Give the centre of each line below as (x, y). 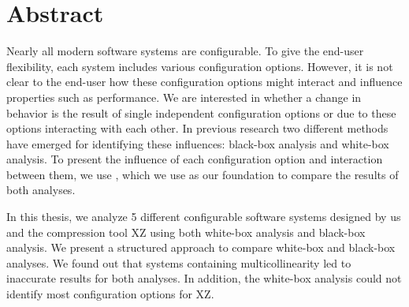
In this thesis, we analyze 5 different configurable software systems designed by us (204, 217)
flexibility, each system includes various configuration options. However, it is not (200, 66)
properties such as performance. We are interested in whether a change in (184, 97)
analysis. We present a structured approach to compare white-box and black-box (201, 247)
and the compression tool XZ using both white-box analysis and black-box (186, 232)
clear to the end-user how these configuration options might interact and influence (204, 82)
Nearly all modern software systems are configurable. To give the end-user (185, 51)
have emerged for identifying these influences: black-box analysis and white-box (198, 143)
